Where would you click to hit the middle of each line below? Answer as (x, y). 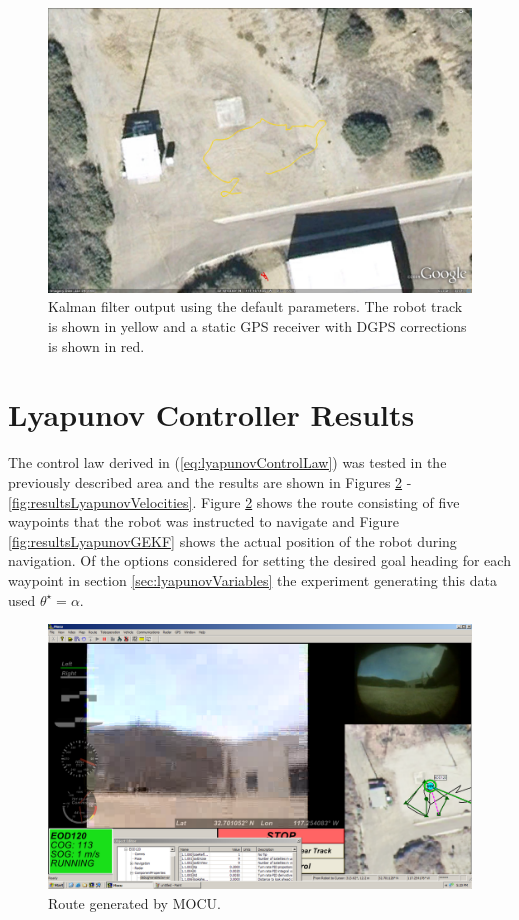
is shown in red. (96, 345)
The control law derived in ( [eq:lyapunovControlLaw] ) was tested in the (227, 462)
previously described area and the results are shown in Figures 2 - (210, 481)
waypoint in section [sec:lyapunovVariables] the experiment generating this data (252, 579)
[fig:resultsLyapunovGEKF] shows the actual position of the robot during (232, 540)
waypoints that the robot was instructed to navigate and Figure (204, 521)
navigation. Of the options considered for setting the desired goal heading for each (259, 560)
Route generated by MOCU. (134, 902)
